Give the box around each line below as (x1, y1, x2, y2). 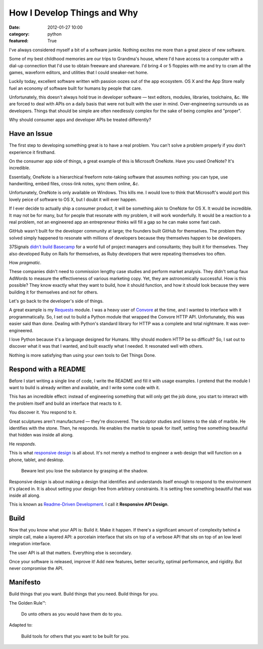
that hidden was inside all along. (9, 432, 74, 438)
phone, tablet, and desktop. (9, 456, 64, 463)
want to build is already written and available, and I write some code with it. (9, 384, 160, 390)
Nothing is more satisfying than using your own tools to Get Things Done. (9, 352, 156, 358)
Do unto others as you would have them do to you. (21, 611, 123, 617)
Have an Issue (9, 130, 53, 138)
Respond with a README (9, 365, 86, 373)
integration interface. (9, 541, 51, 547)
